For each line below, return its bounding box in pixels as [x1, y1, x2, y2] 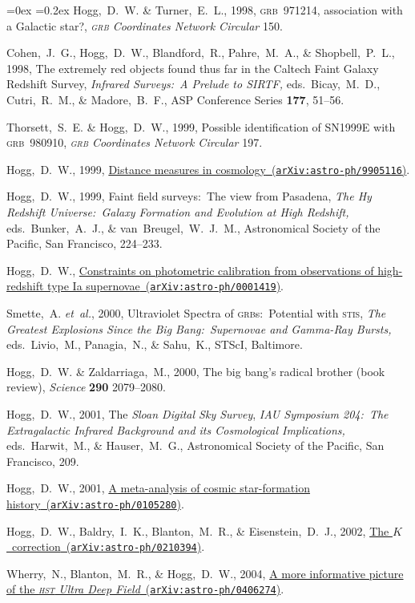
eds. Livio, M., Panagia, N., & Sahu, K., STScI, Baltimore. [6, 336, 303, 353]
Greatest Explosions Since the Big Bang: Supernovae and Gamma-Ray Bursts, [6, 320, 392, 337]
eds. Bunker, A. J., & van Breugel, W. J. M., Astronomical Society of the [6, 219, 381, 236]
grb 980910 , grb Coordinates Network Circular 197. [6, 134, 263, 151]
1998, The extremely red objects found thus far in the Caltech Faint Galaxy [6, 59, 379, 76]
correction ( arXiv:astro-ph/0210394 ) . [11, 538, 205, 555]
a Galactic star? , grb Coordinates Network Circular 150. [6, 17, 283, 34]
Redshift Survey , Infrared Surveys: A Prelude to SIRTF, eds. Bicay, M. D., [6, 75, 381, 92]
